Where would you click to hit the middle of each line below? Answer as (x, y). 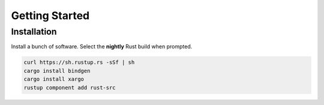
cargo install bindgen (57, 71)
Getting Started (50, 16)
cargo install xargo (54, 79)
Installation (34, 32)
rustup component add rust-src (70, 87)
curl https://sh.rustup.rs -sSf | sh (79, 62)
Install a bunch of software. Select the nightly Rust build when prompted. (102, 47)
